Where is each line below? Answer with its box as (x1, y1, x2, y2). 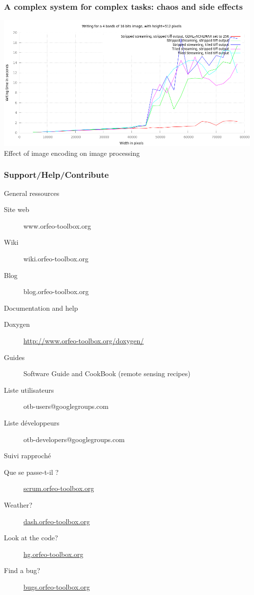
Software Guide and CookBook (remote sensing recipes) (23, 368, 190, 379)
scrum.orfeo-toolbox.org (23, 483, 94, 493)
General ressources (4, 188, 60, 198)
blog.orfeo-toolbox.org (23, 286, 89, 297)
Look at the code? (4, 532, 58, 543)
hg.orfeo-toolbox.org (23, 549, 84, 559)
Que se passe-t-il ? (4, 467, 59, 477)
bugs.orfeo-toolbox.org (23, 581, 90, 592)
